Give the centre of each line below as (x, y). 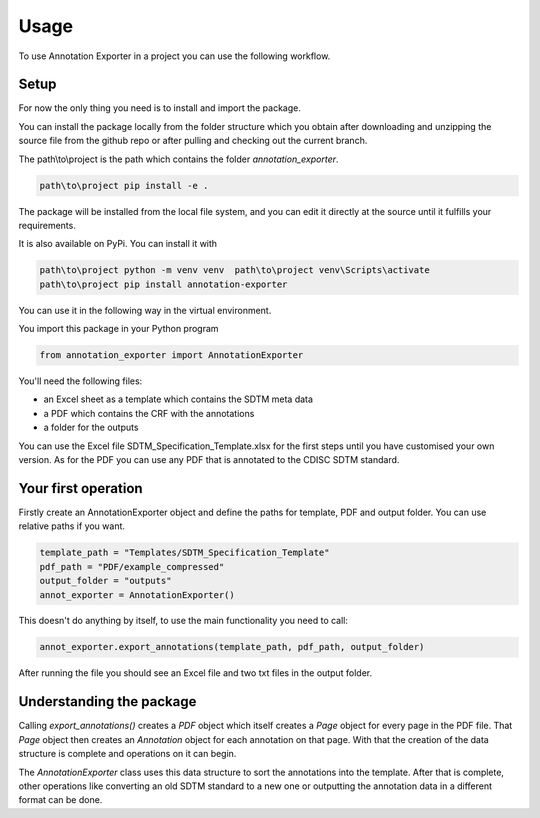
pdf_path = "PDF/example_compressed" (132, 566)
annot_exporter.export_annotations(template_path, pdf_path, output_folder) (232, 647)
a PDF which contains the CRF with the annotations (149, 413)
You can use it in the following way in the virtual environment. (145, 310)
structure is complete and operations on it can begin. (127, 754)
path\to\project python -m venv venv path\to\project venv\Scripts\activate (234, 270)
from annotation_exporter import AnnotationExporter (171, 355)
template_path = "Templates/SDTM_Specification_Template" (184, 553)
